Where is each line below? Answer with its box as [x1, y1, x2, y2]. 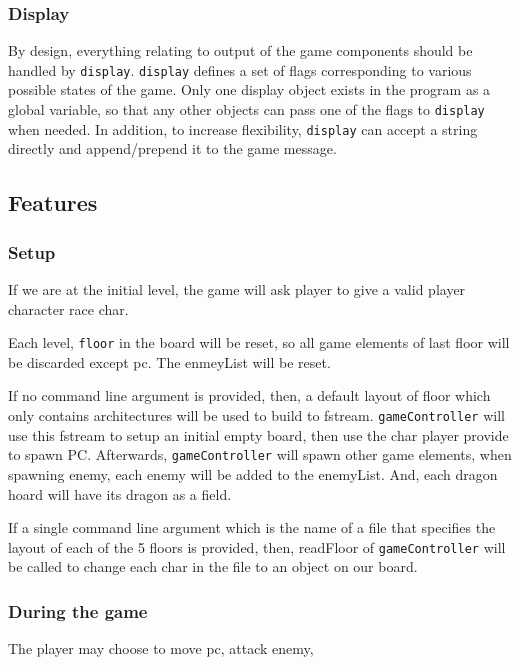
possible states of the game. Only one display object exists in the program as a [8, 79, 491, 100]
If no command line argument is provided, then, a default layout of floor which [8, 385, 491, 406]
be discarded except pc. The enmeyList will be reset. [8, 351, 331, 372]
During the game [8, 598, 148, 623]
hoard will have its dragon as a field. [8, 483, 232, 504]
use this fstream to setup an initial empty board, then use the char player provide [8, 424, 509, 445]
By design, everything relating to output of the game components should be [8, 40, 473, 61]
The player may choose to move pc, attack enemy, [8, 638, 314, 659]
